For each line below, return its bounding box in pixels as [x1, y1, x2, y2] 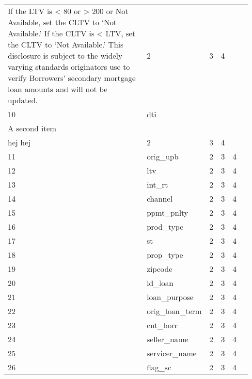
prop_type [146, 249, 183, 260]
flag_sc [146, 362, 172, 373]
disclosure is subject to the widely [8, 50, 123, 61]
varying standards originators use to [8, 61, 130, 72]
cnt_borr [146, 319, 178, 331]
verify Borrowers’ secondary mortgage [8, 72, 136, 83]
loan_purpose [146, 291, 194, 302]
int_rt [146, 179, 168, 190]
